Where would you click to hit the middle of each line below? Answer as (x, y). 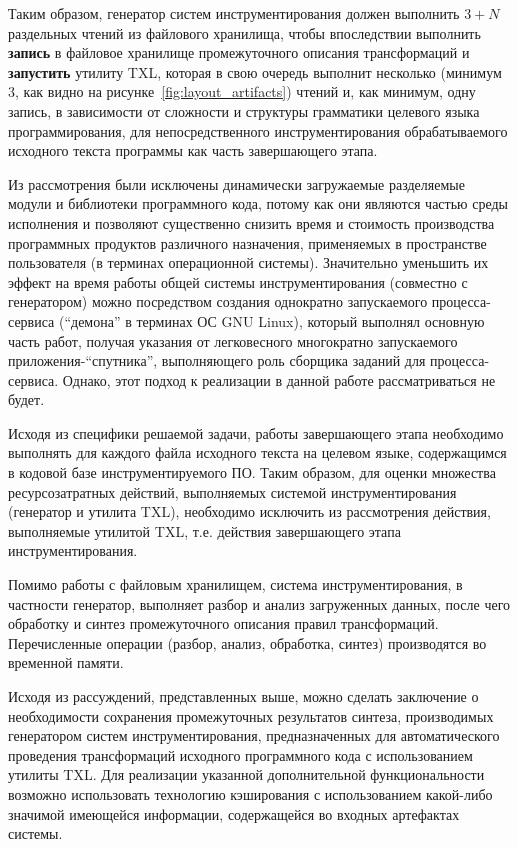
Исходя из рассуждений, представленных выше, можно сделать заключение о (243, 696)
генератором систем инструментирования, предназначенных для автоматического (254, 735)
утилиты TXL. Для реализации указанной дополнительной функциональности (246, 774)
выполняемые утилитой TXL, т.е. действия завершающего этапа (204, 530)
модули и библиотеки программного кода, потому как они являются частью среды (258, 203)
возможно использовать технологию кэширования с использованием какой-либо (250, 793)
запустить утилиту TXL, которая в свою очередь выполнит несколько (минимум (255, 71)
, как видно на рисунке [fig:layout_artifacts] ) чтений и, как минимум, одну (245, 91)
